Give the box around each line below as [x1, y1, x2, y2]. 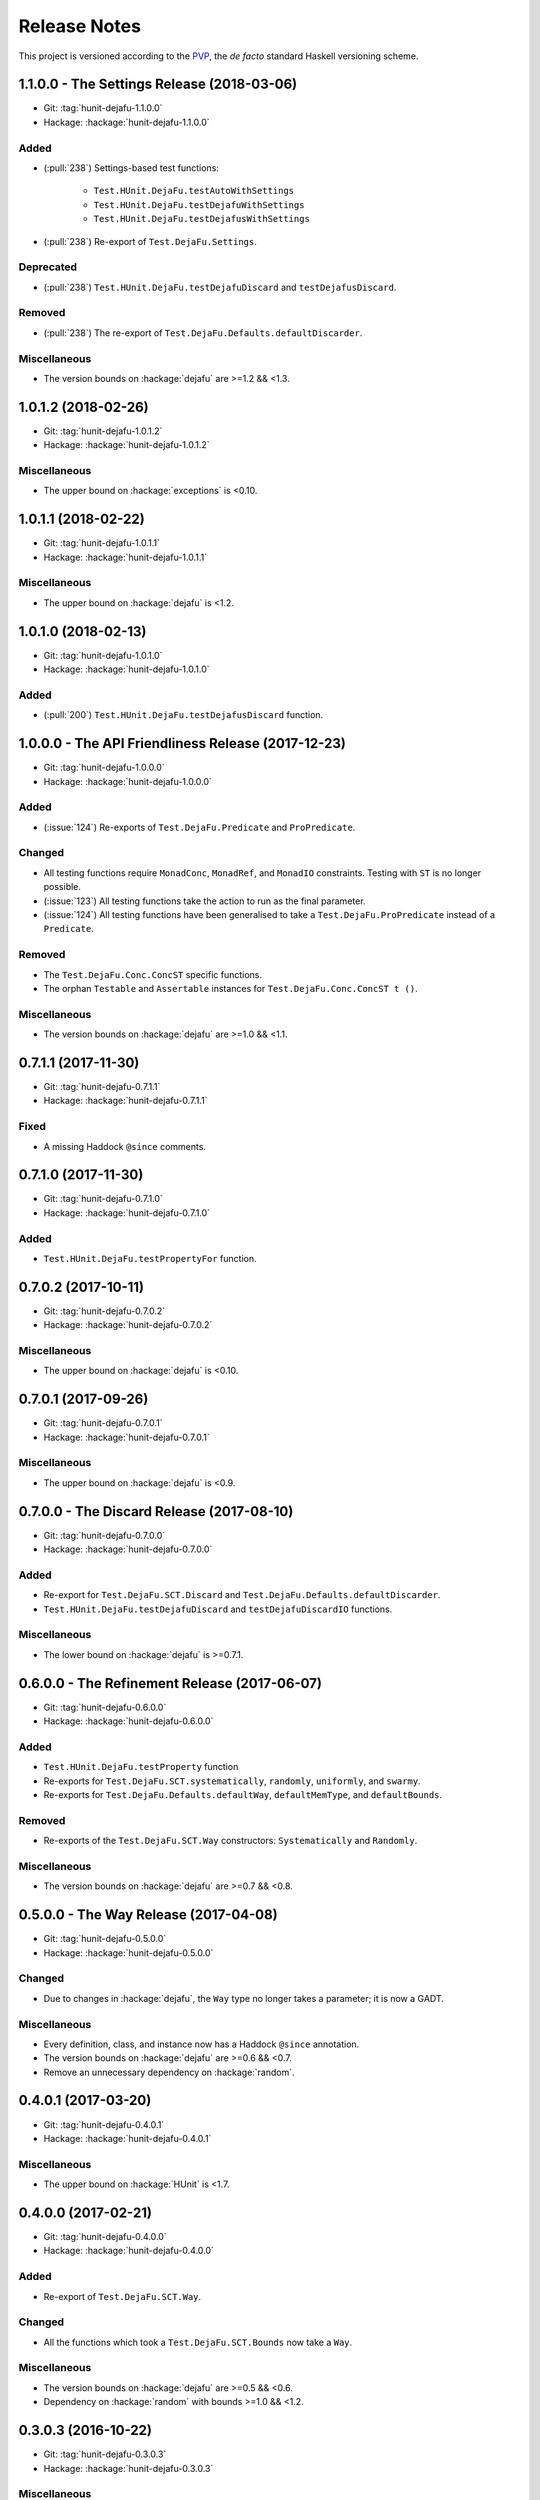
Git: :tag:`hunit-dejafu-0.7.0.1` [43, 1417, 164, 1429]
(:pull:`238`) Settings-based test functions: [43, 161, 220, 174]
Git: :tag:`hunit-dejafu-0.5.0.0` [43, 1933, 167, 1945]
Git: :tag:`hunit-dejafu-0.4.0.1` [43, 2118, 165, 2130]
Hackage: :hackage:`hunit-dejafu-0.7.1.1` [43, 1095, 208, 1107]
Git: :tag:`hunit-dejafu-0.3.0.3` [43, 2448, 167, 2460]
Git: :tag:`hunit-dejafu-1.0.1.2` [43, 425, 163, 437]
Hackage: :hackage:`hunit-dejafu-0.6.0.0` [43, 1715, 214, 1727]
